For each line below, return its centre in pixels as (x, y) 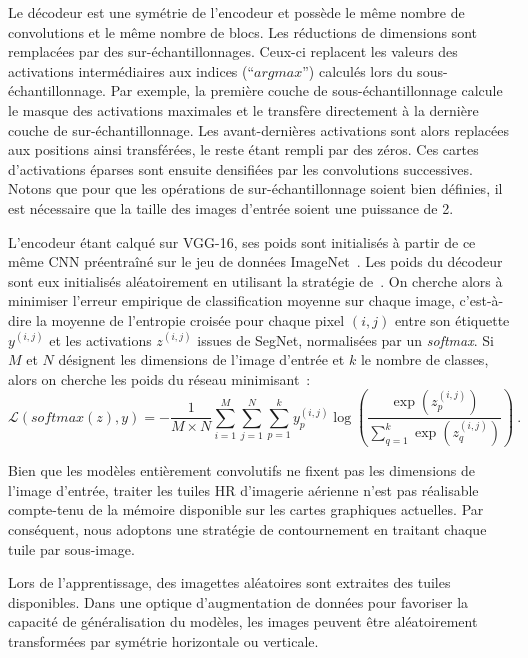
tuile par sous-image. (71, 548)
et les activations (100, 339)
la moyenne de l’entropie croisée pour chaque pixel (190, 319)
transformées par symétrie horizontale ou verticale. (163, 640)
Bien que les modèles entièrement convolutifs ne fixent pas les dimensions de (241, 470)
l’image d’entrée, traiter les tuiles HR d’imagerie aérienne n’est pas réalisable (243, 489)
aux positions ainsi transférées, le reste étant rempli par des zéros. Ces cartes (243, 149)
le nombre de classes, (424, 359)
